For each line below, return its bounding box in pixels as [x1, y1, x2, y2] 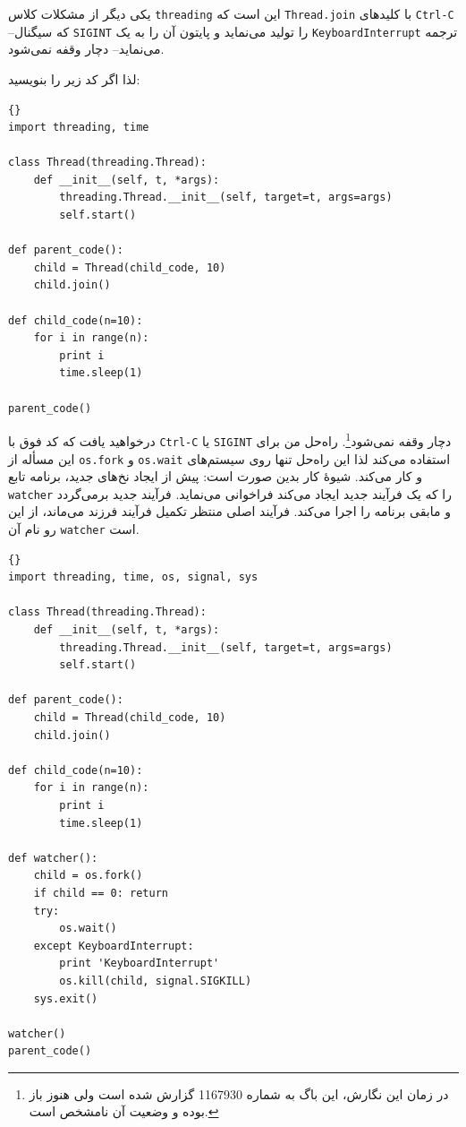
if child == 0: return [33, 886, 168, 899]
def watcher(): [8, 851, 98, 865]
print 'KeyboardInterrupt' [59, 957, 220, 970]
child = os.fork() [33, 869, 143, 882]
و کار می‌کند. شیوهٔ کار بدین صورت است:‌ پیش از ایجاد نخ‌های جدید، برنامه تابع [8, 467, 422, 486]
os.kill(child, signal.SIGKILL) [59, 974, 252, 987]
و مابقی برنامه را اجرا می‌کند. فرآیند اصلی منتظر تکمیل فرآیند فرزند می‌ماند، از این [8, 502, 451, 520]
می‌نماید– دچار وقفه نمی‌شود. [8, 39, 165, 58]
